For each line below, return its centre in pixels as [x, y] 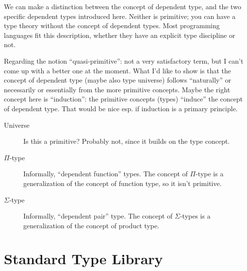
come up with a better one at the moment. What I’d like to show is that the [117, 70]
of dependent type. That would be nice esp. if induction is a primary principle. [121, 108]
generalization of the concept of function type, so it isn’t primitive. [123, 183]
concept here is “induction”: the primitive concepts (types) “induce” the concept [123, 99]
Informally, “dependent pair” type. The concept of [98, 216]
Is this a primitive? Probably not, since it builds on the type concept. [127, 141]
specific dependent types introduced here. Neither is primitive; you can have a [120, 16]
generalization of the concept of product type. [91, 225]
